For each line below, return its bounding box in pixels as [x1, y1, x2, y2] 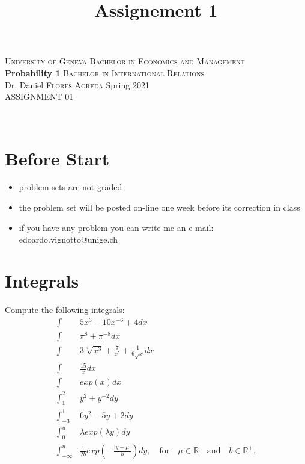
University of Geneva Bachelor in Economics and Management [5, 55, 245, 67]
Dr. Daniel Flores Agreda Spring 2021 [5, 78, 149, 91]
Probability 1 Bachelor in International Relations [5, 66, 205, 79]
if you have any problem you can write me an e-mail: [19, 221, 214, 234]
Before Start [5, 146, 110, 170]
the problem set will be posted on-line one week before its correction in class [19, 201, 300, 214]
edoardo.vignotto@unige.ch [19, 233, 118, 246]
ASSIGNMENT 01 [5, 90, 74, 103]
